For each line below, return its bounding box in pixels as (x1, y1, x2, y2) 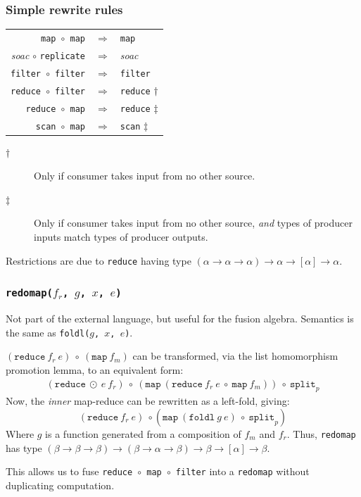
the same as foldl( (6, 325, 90, 339)
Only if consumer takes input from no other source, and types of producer (34, 215, 353, 230)
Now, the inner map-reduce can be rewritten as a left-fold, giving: (6, 394, 290, 408)
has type (6, 440, 42, 455)
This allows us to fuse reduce (6, 464, 133, 479)
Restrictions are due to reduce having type (6, 253, 191, 268)
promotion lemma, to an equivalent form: (6, 362, 184, 377)
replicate (39, 51, 86, 61)
